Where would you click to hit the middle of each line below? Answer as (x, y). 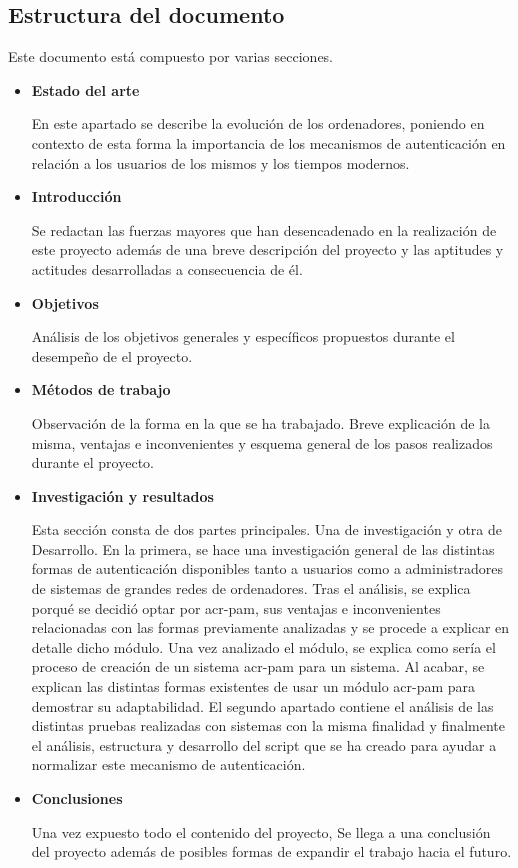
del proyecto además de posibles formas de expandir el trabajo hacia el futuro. (271, 851)
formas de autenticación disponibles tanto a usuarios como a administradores (267, 568)
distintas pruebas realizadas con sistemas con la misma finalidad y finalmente (268, 725)
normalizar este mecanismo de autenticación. (168, 764)
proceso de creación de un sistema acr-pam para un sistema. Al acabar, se (258, 666)
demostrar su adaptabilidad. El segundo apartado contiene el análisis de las (262, 705)
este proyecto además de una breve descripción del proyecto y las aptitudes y (267, 249)
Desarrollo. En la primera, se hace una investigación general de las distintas (263, 548)
